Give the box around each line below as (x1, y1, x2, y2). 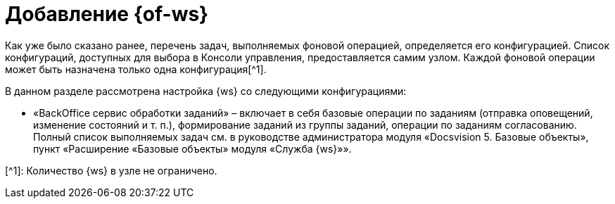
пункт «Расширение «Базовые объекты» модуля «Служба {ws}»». (33, 142, 352, 155)
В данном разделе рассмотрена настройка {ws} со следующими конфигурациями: (5, 84, 407, 97)
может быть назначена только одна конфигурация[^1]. (5, 63, 267, 75)
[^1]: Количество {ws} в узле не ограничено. (5, 164, 217, 177)
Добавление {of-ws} (5, 2, 209, 26)
